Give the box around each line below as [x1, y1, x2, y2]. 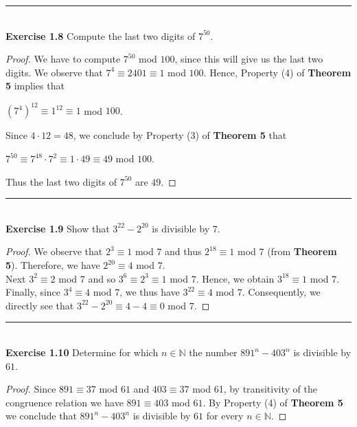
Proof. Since [5, 382, 56, 396]
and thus [165, 244, 202, 259]
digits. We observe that [5, 65, 103, 79]
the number [189, 345, 238, 359]
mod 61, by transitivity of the [192, 382, 317, 396]
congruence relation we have [5, 395, 124, 409]
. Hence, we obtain [196, 271, 275, 285]
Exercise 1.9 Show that [5, 221, 110, 235]
